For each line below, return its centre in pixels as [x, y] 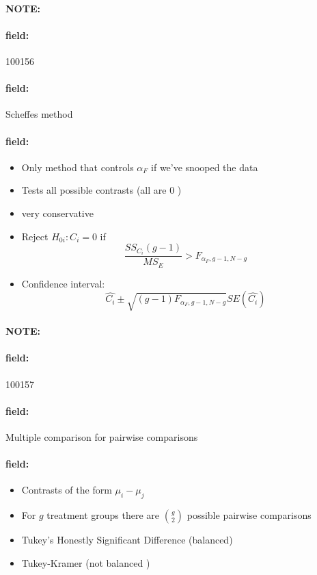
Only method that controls [78, 167]
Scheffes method [39, 114]
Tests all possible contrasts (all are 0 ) [101, 190]
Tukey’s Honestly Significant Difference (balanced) [127, 540]
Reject [35, 236]
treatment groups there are [103, 515]
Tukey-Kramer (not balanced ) [86, 562]
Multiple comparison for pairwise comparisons [102, 437]
